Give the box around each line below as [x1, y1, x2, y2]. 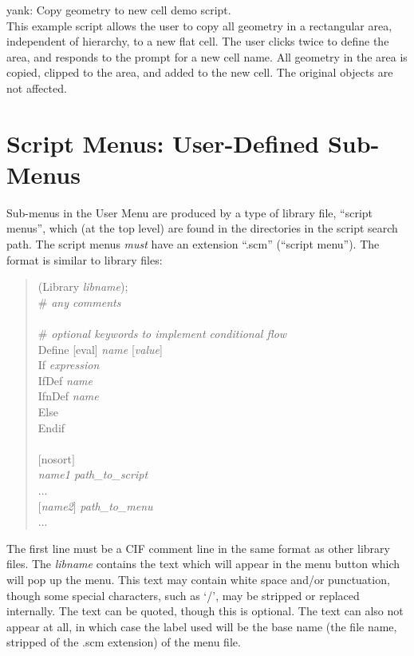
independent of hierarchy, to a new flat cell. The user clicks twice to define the [6, 33, 389, 50]
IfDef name [37, 372, 93, 388]
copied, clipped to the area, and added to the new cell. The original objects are [6, 64, 393, 81]
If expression [37, 356, 100, 373]
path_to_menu [80, 497, 153, 514]
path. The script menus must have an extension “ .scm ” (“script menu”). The [6, 236, 380, 252]
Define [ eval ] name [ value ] [37, 340, 163, 357]
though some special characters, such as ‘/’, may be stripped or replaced [6, 586, 360, 603]
